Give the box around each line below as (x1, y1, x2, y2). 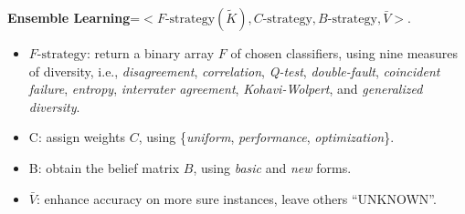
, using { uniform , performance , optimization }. (138, 127, 395, 147)
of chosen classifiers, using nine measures (230, 44, 459, 62)
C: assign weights (28, 127, 126, 147)
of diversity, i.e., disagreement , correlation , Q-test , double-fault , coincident (28, 61, 440, 80)
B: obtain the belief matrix (28, 158, 180, 177)
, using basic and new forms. (193, 158, 352, 177)
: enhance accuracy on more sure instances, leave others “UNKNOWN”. (36, 189, 437, 208)
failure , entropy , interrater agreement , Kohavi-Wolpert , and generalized (28, 79, 423, 98)
